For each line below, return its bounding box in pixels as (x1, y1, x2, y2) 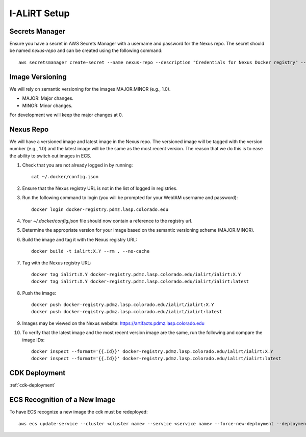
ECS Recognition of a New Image (9, 395, 116, 404)
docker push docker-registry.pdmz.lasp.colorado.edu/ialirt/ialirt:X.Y (31, 302, 214, 308)
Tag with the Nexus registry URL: (22, 260, 92, 266)
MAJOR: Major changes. (22, 95, 74, 101)
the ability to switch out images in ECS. (9, 153, 91, 159)
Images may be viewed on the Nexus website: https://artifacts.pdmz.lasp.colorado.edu (22, 320, 205, 326)
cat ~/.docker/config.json (31, 174, 99, 180)
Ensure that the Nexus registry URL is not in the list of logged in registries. (22, 185, 178, 191)
